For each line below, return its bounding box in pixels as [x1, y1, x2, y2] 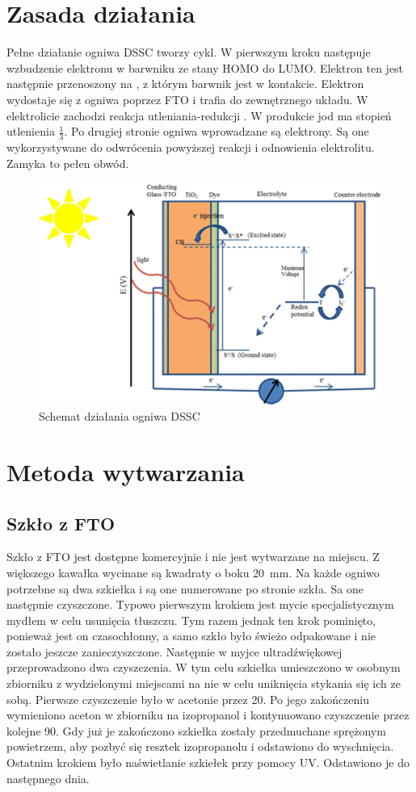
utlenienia [6, 123, 55, 140]
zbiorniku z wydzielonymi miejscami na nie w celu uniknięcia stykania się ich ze [6, 675, 401, 692]
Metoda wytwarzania [6, 455, 245, 488]
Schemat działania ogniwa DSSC [39, 408, 200, 425]
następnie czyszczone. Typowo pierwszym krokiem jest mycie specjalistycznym [6, 596, 394, 613]
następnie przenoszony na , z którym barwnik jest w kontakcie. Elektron [6, 75, 364, 92]
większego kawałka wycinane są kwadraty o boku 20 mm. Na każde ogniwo [6, 564, 380, 580]
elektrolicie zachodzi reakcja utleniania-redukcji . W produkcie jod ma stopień [6, 107, 392, 124]
